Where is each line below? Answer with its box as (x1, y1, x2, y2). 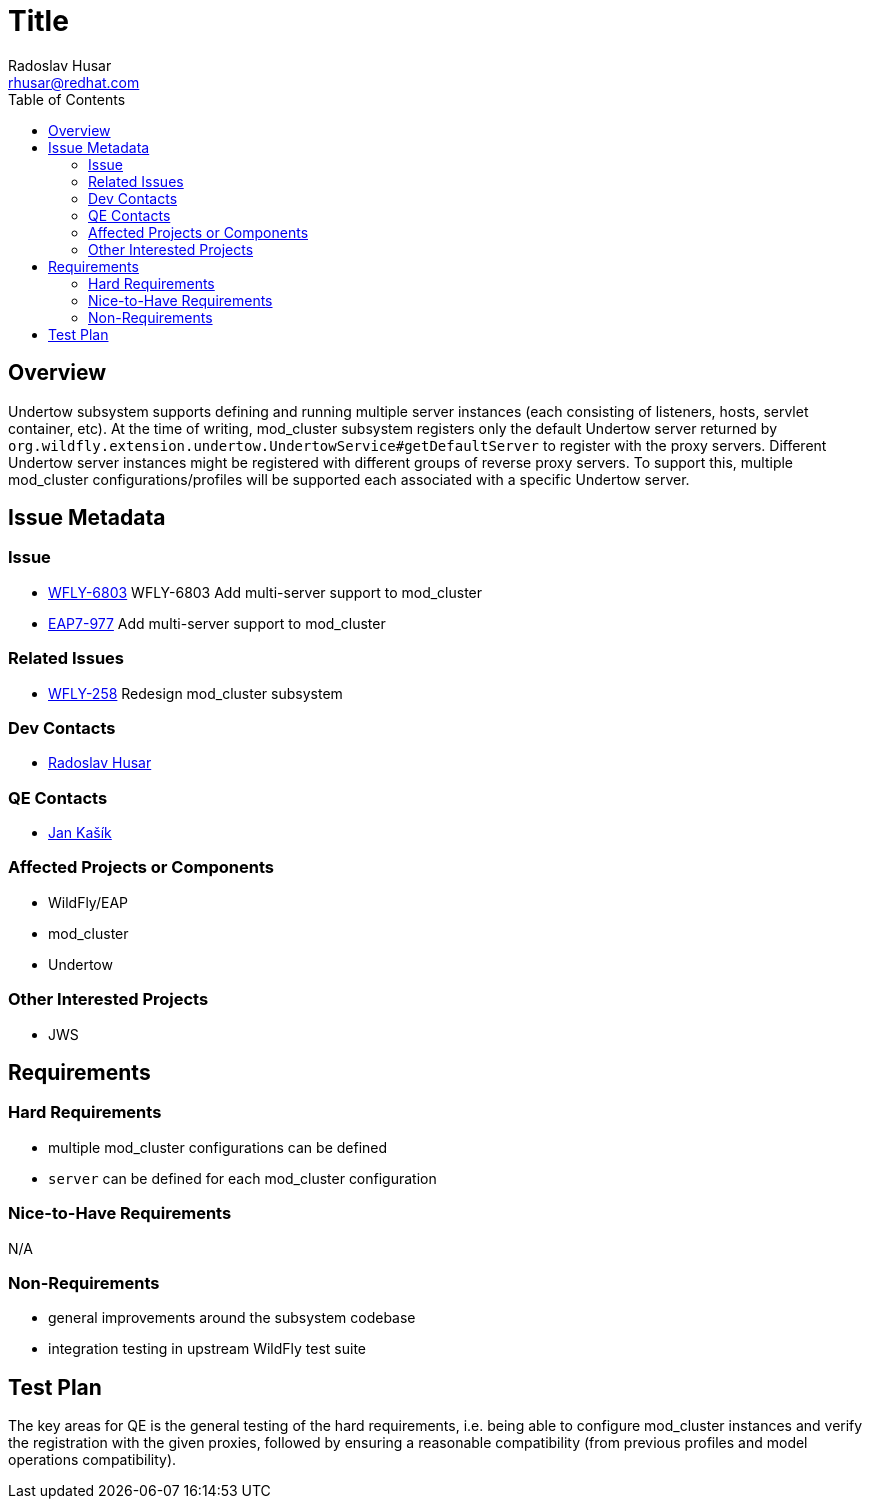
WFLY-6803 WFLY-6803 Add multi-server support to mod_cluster (48, 583, 483, 601)
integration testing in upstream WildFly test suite (48, 1340, 366, 1358)
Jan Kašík (48, 824, 112, 842)
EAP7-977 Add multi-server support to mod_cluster (48, 614, 386, 632)
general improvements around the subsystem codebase (48, 1309, 416, 1327)
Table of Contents (8, 90, 126, 108)
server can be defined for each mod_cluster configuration (48, 1169, 437, 1187)
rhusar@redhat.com (8, 73, 140, 91)
